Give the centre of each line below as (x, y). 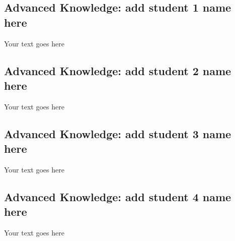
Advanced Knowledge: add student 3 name (118, 133)
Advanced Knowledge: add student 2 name (118, 70)
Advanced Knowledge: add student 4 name (118, 196)
